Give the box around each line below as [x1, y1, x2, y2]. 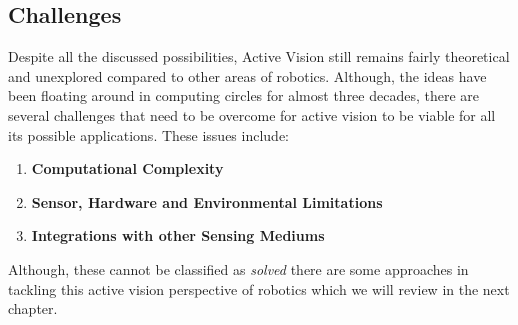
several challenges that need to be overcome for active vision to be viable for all [8, 104, 496, 125]
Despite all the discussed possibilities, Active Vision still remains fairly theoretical [8, 46, 510, 67]
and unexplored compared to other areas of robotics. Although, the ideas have [8, 65, 487, 86]
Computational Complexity [31, 158, 224, 179]
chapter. [8, 298, 58, 319]
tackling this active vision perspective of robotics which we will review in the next [8, 278, 510, 299]
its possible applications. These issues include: [8, 124, 289, 145]
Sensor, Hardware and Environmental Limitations [31, 191, 383, 212]
